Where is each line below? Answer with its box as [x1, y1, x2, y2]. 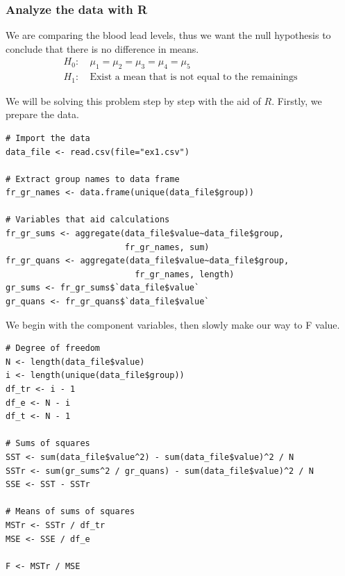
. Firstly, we [271, 93, 322, 108]
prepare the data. [6, 107, 79, 122]
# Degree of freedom [6, 343, 101, 354]
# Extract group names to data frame [6, 174, 180, 184]
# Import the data [6, 133, 90, 143]
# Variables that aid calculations [6, 215, 170, 225]
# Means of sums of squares [6, 507, 135, 517]
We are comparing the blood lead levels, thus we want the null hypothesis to [6, 28, 331, 42]
